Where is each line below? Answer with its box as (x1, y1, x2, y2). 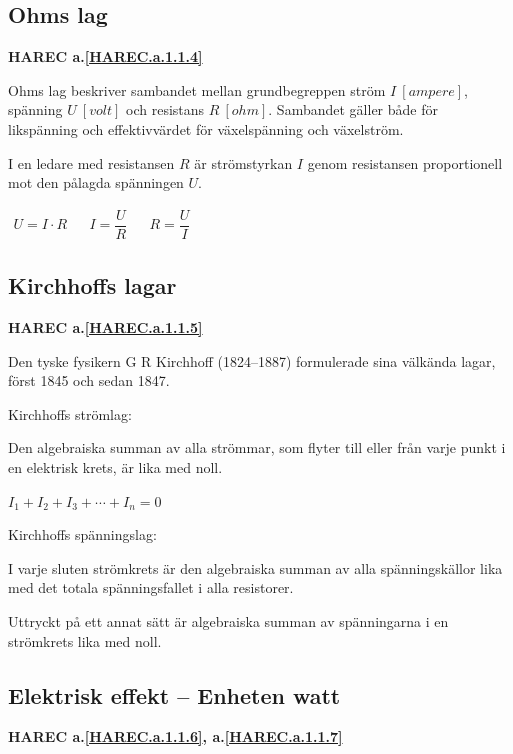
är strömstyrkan (194, 152, 293, 173)
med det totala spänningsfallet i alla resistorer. (8, 577, 294, 598)
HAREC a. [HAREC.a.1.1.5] (8, 317, 203, 338)
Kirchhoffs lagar (8, 270, 177, 301)
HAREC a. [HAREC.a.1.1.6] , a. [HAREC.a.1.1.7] (8, 726, 343, 747)
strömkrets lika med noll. (8, 630, 162, 651)
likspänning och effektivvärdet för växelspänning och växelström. (8, 118, 404, 139)
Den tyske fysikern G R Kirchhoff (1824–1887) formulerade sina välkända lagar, (8, 350, 496, 371)
